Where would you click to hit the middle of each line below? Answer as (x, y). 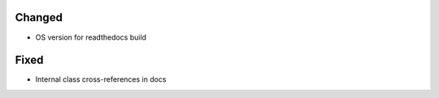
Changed (39, 17)
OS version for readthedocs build (91, 37)
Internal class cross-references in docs (101, 79)
